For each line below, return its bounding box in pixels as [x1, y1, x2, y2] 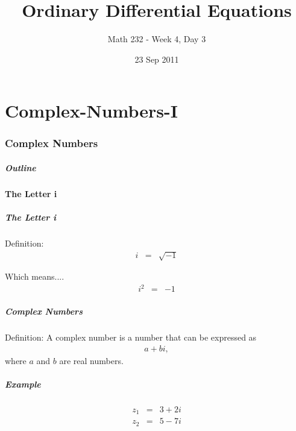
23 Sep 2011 [134, 52, 179, 65]
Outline [5, 161, 36, 174]
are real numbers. [59, 354, 124, 367]
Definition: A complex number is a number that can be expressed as [5, 330, 257, 343]
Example [5, 377, 41, 390]
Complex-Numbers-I [5, 98, 178, 123]
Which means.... [5, 270, 65, 283]
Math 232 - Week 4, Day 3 [107, 33, 206, 45]
